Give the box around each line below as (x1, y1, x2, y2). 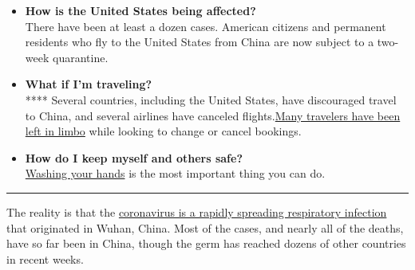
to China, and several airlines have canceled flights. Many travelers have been (25, 107, 401, 123)
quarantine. (52, 49, 109, 65)
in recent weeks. (6, 250, 84, 267)
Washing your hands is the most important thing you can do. (25, 165, 326, 182)
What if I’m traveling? (25, 76, 152, 92)
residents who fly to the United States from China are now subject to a (25, 33, 374, 50)
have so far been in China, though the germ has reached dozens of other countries (6, 235, 406, 252)
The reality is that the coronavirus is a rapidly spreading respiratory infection (6, 203, 387, 220)
